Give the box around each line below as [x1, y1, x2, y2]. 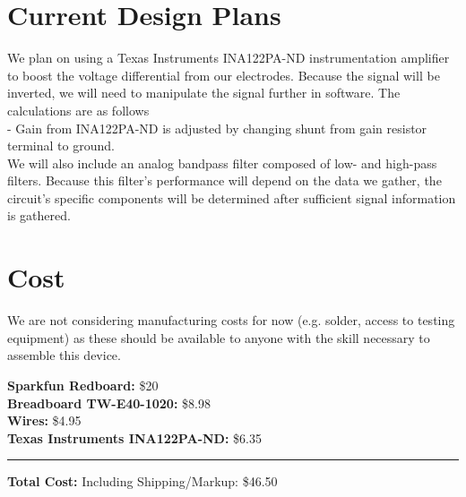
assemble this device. [7, 346, 121, 364]
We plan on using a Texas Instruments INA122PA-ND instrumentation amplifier [7, 48, 450, 67]
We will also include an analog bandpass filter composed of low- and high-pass [7, 153, 437, 172]
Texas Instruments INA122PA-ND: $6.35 [7, 428, 262, 447]
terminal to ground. [7, 136, 115, 155]
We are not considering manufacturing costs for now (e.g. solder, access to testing [7, 311, 455, 330]
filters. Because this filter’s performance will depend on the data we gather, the [7, 171, 442, 190]
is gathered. [7, 206, 71, 225]
